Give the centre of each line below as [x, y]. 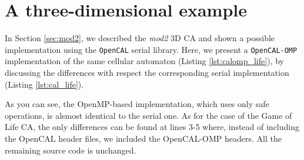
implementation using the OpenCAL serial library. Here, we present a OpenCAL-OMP [151, 49]
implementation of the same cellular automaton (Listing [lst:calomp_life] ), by [144, 61]
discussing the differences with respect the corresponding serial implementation [147, 72]
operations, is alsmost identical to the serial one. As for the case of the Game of [148, 115]
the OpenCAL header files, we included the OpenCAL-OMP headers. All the [143, 138]
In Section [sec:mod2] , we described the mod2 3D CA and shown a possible [140, 38]
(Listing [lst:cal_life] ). [44, 84]
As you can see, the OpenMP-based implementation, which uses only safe [137, 104]
